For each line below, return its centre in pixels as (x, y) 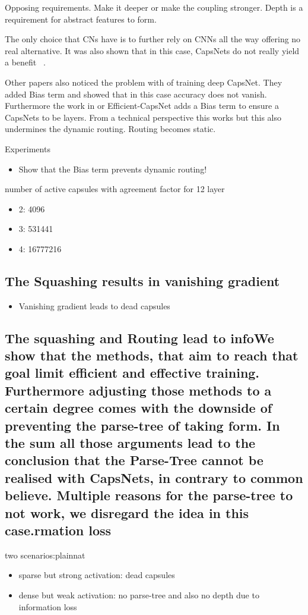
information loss (48, 606)
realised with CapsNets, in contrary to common (154, 477)
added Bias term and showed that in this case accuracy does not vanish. (136, 94)
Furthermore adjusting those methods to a (138, 390)
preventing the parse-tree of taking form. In (142, 425)
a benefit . (25, 62)
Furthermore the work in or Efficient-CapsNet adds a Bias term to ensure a (142, 106)
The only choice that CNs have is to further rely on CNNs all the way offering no (153, 39)
